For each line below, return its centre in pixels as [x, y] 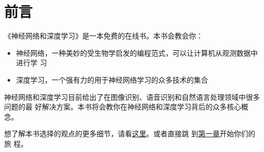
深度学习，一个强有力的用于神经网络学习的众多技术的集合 [112, 79]
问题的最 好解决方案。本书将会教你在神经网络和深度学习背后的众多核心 [123, 107]
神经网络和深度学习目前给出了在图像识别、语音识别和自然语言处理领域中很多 [132, 97]
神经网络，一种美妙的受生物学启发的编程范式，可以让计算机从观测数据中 [137, 52]
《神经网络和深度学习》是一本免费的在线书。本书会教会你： [104, 36]
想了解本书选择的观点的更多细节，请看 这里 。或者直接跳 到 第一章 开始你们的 [130, 134]
